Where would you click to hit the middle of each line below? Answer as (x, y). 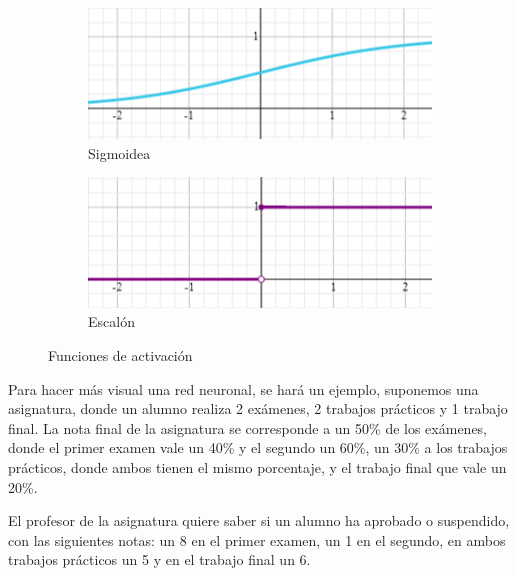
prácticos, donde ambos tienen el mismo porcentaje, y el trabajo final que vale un (257, 467)
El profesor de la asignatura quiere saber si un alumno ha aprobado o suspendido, (259, 520)
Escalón (111, 321)
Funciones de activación (120, 355)
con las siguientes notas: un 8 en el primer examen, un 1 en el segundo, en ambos (257, 539)
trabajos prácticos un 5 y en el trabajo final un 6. (159, 559)
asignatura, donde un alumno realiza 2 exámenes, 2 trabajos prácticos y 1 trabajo (258, 408)
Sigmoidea (119, 152)
